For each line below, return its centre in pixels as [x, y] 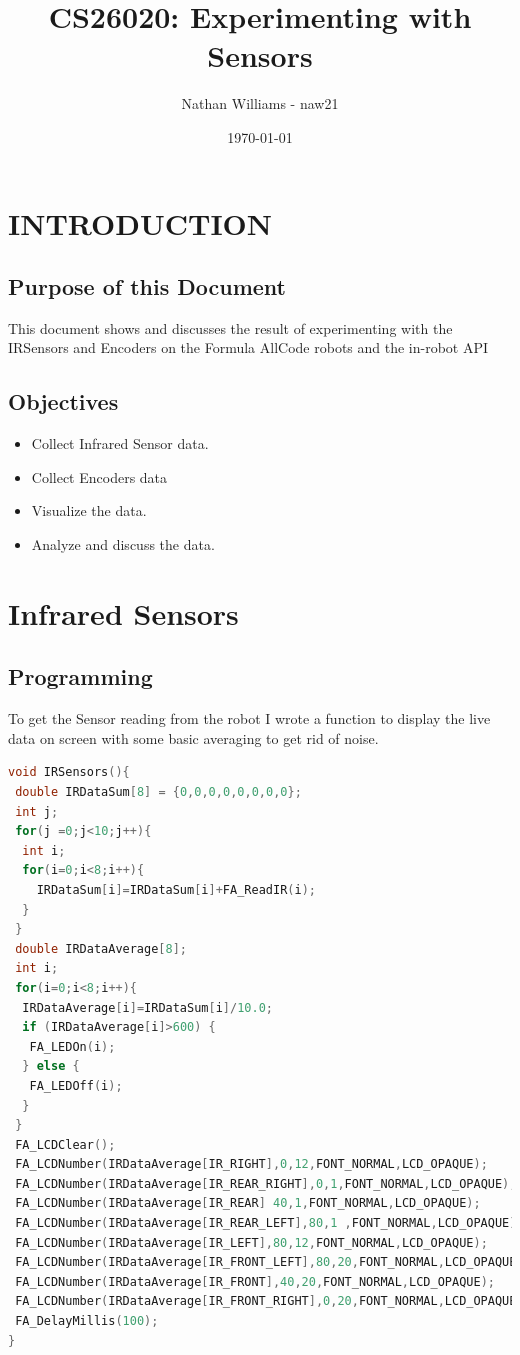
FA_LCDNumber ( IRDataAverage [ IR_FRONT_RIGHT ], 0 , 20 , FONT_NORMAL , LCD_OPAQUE [266, 1301]
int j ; [37, 811]
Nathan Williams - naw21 [260, 103]
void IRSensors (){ [69, 772]
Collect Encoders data [99, 476]
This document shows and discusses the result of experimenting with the [230, 327]
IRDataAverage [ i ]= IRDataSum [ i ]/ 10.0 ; [147, 1007]
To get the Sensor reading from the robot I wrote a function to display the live [249, 718]
